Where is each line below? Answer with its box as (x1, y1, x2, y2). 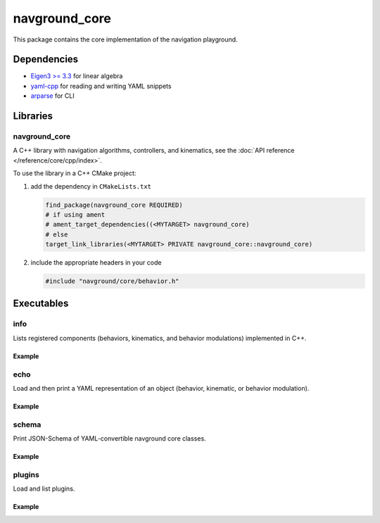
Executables (13, 298, 69, 310)
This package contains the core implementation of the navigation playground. (13, 35, 239, 44)
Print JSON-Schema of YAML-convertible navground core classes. (13, 434, 207, 443)
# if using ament (45, 210, 106, 218)
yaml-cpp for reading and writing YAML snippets (30, 82, 172, 90)
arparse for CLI (30, 92, 75, 100)
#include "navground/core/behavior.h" (45, 277, 179, 285)
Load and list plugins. (13, 484, 75, 493)
